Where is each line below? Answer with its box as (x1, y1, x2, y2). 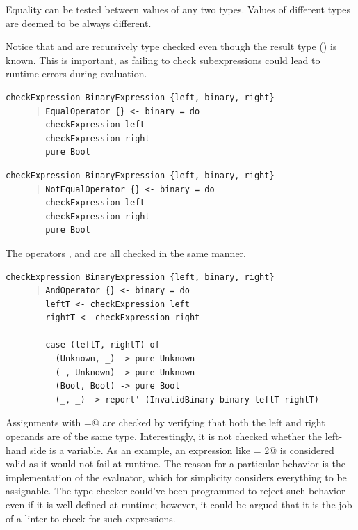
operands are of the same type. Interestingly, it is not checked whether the (6, 429, 323, 444)
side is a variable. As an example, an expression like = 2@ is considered (30, 442, 334, 457)
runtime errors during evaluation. (6, 66, 147, 81)
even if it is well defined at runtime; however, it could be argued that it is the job (6, 497, 352, 511)
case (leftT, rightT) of (45, 340, 160, 350)
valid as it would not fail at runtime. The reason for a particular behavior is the (6, 456, 345, 471)
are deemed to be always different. (6, 15, 152, 30)
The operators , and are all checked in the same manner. (6, 245, 246, 260)
